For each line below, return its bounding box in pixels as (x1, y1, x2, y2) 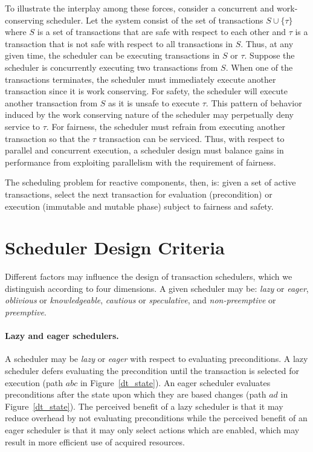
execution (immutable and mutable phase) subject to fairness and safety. (5, 199, 274, 212)
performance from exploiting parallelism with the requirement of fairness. (5, 155, 276, 168)
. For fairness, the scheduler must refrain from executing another (46, 120, 285, 132)
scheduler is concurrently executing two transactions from (5, 60, 218, 73)
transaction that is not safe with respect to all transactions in (5, 37, 233, 50)
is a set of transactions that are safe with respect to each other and (37, 25, 286, 38)
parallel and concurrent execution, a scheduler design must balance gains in (5, 144, 284, 157)
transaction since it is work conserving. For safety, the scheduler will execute (5, 85, 288, 97)
